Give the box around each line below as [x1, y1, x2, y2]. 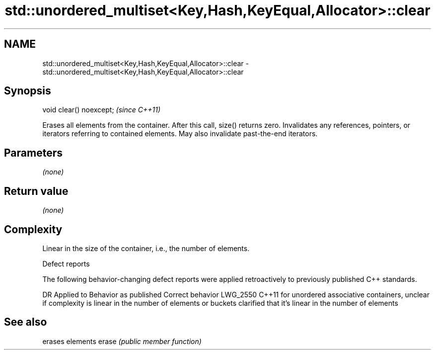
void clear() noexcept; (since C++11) [42, 105, 161, 114]
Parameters [4, 146, 63, 159]
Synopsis [4, 85, 51, 97]
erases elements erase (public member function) [42, 337, 202, 346]
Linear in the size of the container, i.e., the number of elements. [42, 244, 250, 253]
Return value [4, 184, 69, 197]
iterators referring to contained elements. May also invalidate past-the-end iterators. [42, 129, 318, 138]
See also [4, 316, 47, 329]
